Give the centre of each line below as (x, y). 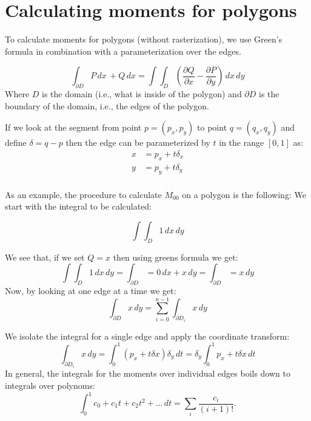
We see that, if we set (45, 257)
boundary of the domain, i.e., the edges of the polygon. (107, 105)
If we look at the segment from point (73, 127)
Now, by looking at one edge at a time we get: (91, 290)
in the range (242, 142)
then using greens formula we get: (176, 257)
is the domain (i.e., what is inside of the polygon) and (142, 94)
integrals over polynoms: (50, 385)
